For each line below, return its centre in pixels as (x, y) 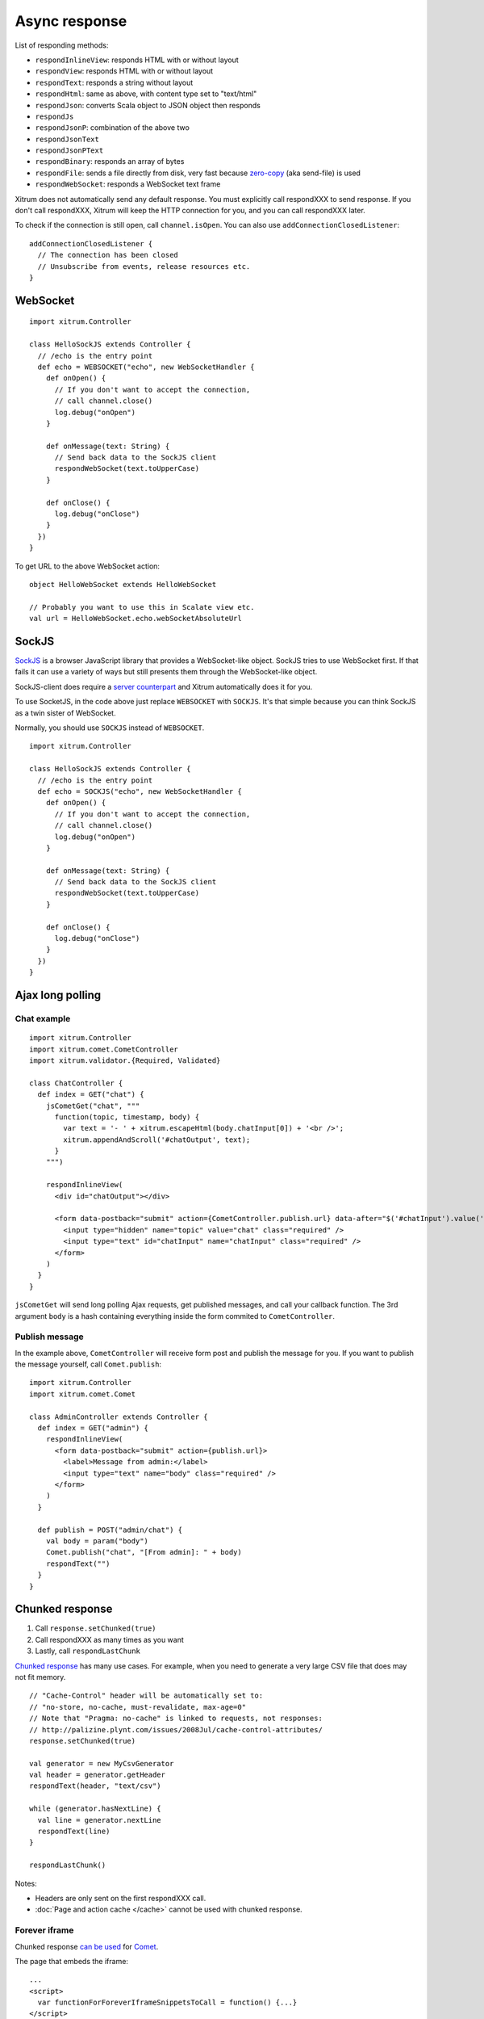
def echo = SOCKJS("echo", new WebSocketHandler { (140, 791)
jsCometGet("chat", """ (93, 1106)
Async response (71, 21)
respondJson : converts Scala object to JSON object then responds (148, 105)
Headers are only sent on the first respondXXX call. (121, 1898)
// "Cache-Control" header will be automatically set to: (146, 1696)
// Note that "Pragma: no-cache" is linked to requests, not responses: (176, 1719)
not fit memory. (40, 1677)
